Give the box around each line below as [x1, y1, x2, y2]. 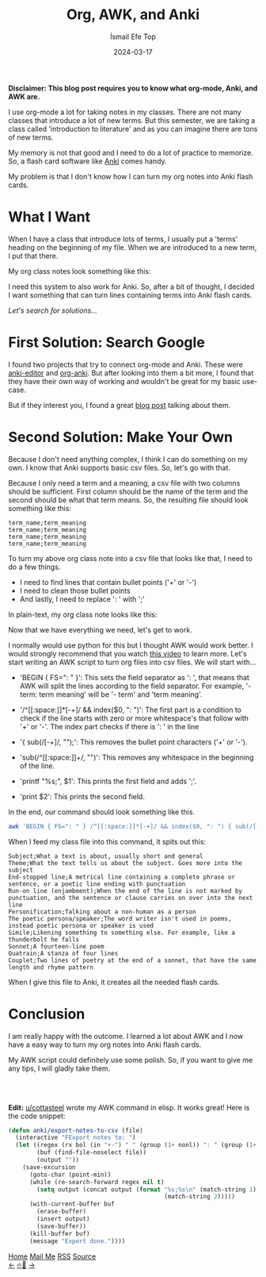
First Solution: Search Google [8, 333, 206, 352]
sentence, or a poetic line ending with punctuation [8, 879, 186, 888]
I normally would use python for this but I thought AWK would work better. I [8, 640, 253, 650]
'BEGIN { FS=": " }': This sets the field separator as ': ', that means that [19, 672, 249, 682]
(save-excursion [22, 1163, 77, 1171]
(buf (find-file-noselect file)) [36, 1148, 147, 1156]
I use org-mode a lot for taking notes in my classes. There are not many [8, 107, 241, 117]
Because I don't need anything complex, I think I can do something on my [8, 454, 248, 463]
